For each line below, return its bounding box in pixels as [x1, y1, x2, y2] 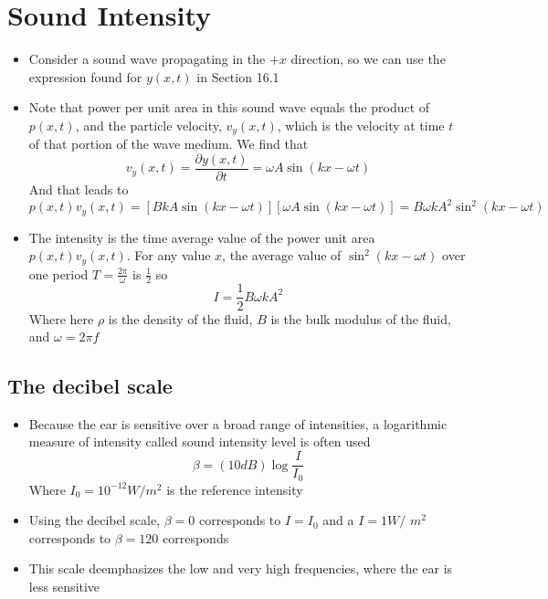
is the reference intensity [166, 479, 303, 499]
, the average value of [222, 246, 342, 265]
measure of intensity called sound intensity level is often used [28, 432, 371, 451]
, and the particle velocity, [75, 115, 222, 134]
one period [28, 264, 89, 283]
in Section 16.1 [196, 67, 279, 86]
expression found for [28, 67, 142, 86]
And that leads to [28, 180, 129, 199]
